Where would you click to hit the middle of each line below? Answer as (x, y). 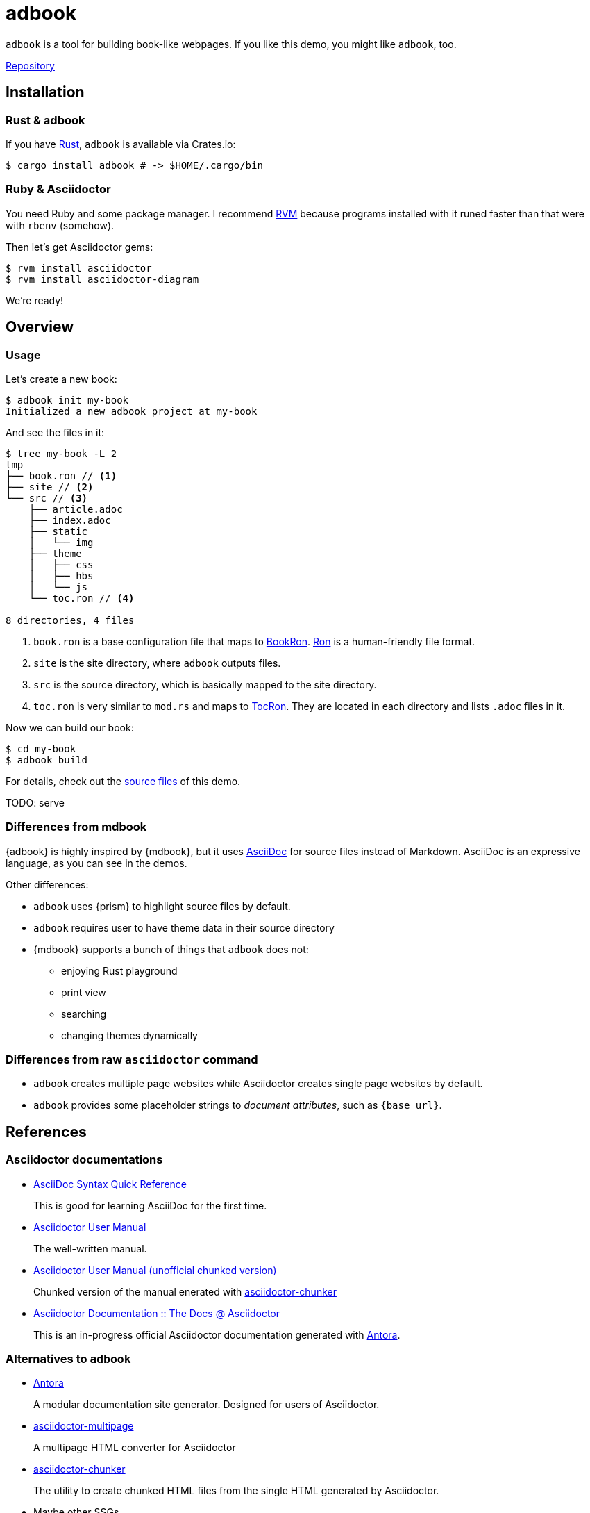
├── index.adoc (70, 520)
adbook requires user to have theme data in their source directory (184, 927)
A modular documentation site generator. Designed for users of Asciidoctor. (206, 1405)
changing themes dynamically (129, 1035)
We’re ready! (35, 300)
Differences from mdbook (76, 827)
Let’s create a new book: (61, 379)
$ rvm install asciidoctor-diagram (102, 279)
